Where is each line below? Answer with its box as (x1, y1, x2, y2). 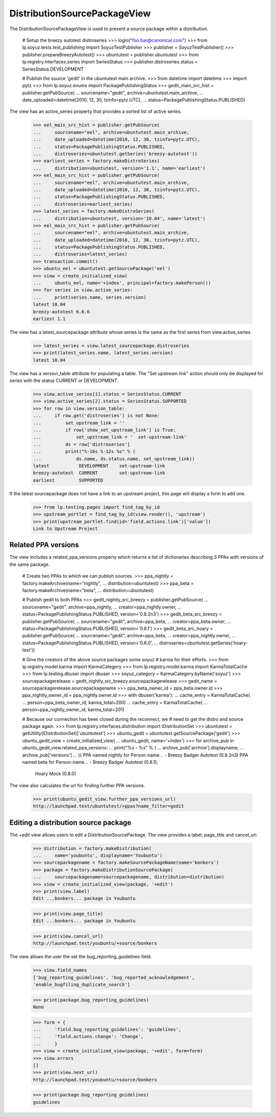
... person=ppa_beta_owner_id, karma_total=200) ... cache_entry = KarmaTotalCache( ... (22, 699, 208, 705)
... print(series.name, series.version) (33, 294, 147, 300)
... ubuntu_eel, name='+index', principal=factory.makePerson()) (33, 280, 211, 286)
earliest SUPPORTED (33, 477, 103, 483)
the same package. (9, 561, 50, 567)
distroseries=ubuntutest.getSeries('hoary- (159, 640, 248, 646)
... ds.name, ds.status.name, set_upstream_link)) (33, 456, 195, 461)
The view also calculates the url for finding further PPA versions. (9, 782, 145, 788)
